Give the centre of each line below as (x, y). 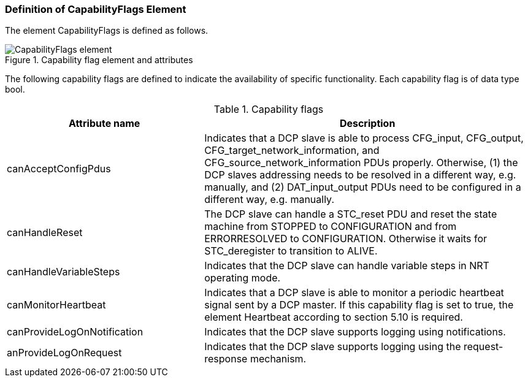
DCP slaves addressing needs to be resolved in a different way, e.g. (360, 175)
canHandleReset (45, 233)
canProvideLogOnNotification (75, 332)
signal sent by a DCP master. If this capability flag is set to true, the (359, 305)
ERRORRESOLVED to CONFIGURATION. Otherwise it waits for (346, 239)
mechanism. (278, 359)
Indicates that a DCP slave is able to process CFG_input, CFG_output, (364, 138)
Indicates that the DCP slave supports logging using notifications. (355, 332)
